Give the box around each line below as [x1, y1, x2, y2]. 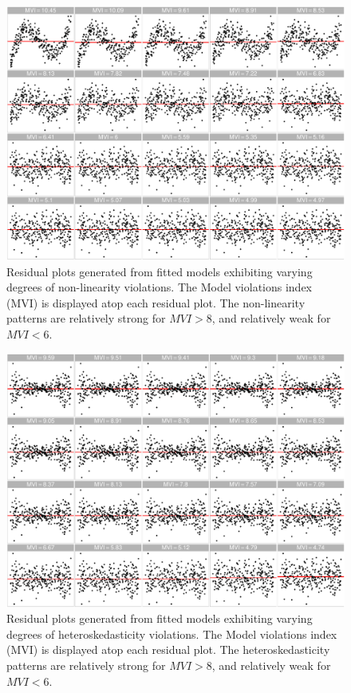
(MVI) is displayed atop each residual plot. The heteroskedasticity [6, 641, 330, 658]
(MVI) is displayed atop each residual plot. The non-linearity [6, 294, 306, 311]
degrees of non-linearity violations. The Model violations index [6, 279, 313, 295]
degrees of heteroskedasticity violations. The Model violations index [6, 625, 337, 642]
